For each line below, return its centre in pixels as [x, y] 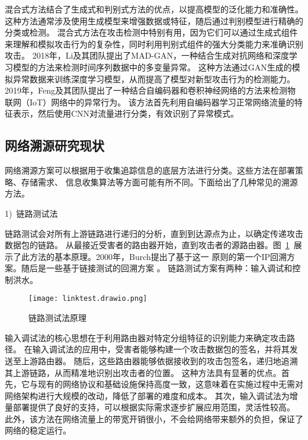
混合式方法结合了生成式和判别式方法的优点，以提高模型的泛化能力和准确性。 [154, 9]
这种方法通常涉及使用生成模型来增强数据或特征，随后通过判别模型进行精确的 [154, 20]
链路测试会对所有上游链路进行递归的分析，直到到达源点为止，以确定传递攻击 [154, 233]
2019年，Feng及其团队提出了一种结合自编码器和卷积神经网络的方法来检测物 [150, 90]
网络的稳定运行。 [38, 430]
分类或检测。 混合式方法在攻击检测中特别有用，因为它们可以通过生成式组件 [151, 32]
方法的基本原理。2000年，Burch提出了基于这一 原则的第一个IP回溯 [158, 256]
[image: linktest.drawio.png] [88, 299]
